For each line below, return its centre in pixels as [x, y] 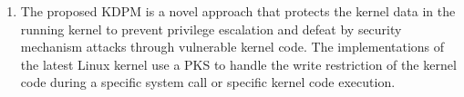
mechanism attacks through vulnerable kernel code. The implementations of [232, 47]
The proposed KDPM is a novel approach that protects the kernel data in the [238, 11]
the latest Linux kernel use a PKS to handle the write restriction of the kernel [238, 64]
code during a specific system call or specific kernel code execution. [208, 82]
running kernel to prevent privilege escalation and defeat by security [211, 29]
